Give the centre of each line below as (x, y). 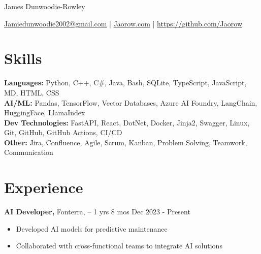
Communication (29, 152)
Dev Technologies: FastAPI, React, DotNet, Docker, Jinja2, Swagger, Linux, (127, 122)
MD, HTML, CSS (32, 92)
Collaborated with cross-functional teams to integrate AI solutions (119, 246)
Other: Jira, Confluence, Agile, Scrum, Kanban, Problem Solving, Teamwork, (126, 142)
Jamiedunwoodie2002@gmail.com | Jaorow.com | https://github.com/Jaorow (123, 23)
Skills (23, 58)
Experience (44, 187)
